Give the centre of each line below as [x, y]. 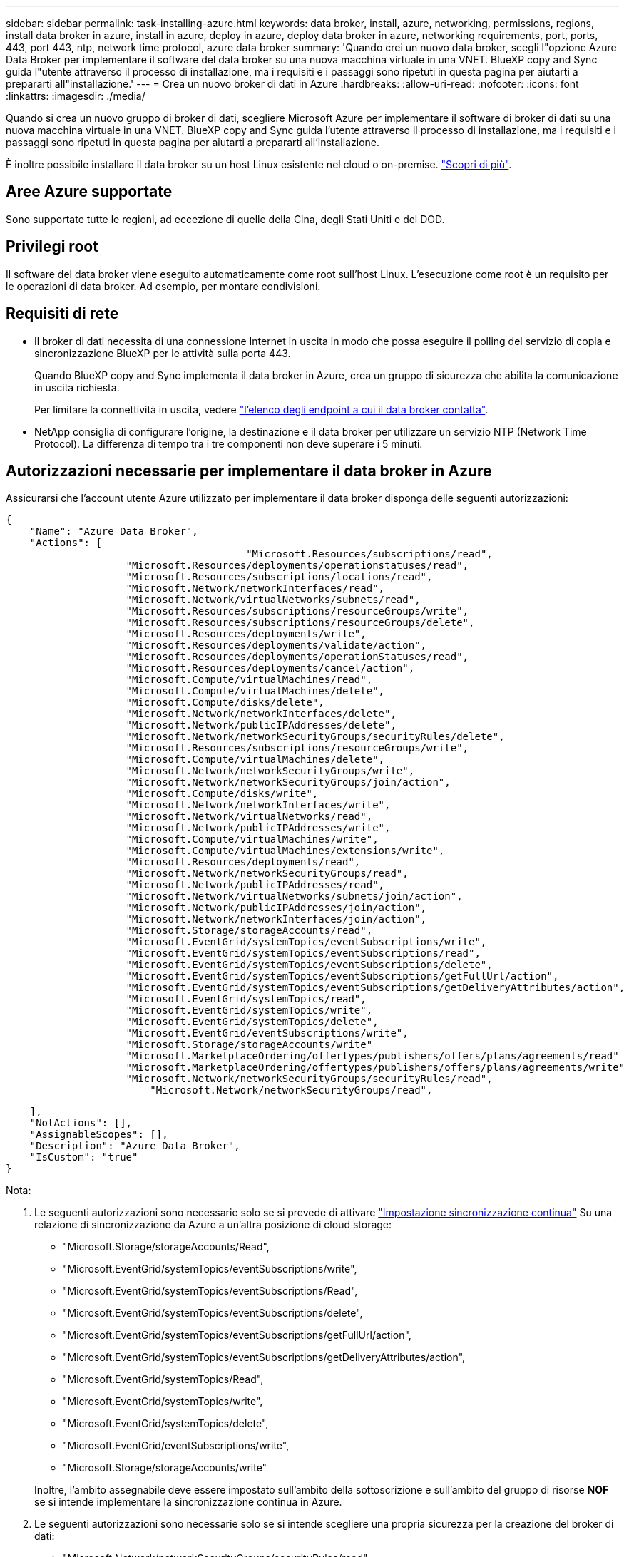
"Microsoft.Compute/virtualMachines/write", [252, 839]
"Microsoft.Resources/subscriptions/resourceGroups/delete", [300, 623]
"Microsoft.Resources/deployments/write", [246, 634]
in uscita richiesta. [77, 387]
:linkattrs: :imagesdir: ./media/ [76, 96]
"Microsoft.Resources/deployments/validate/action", [276, 646]
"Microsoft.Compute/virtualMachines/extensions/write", [285, 851]
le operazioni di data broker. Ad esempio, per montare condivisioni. [163, 286]
